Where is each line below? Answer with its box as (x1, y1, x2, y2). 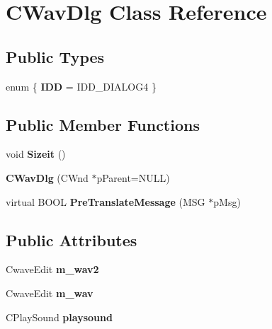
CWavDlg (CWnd (6, 170, 89, 185)
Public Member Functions (6, 113, 200, 135)
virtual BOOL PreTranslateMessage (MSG (6, 194, 205, 209)
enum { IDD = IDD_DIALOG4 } (6, 79, 157, 93)
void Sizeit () (6, 146, 66, 161)
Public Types (6, 45, 105, 67)
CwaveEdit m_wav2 (6, 262, 99, 277)
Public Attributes (6, 229, 137, 250)
